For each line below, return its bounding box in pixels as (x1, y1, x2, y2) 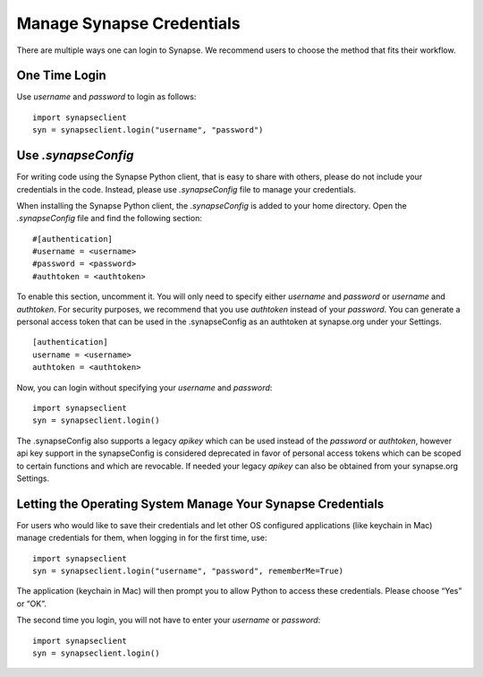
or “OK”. (16, 598, 47, 609)
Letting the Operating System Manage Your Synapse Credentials (16, 496, 385, 511)
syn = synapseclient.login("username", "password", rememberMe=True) (32, 566, 344, 577)
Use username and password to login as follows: (16, 91, 197, 102)
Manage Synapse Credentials (16, 13, 241, 33)
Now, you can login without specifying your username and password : (16, 381, 273, 393)
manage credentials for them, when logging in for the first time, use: (16, 533, 267, 544)
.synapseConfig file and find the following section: (16, 213, 203, 224)
